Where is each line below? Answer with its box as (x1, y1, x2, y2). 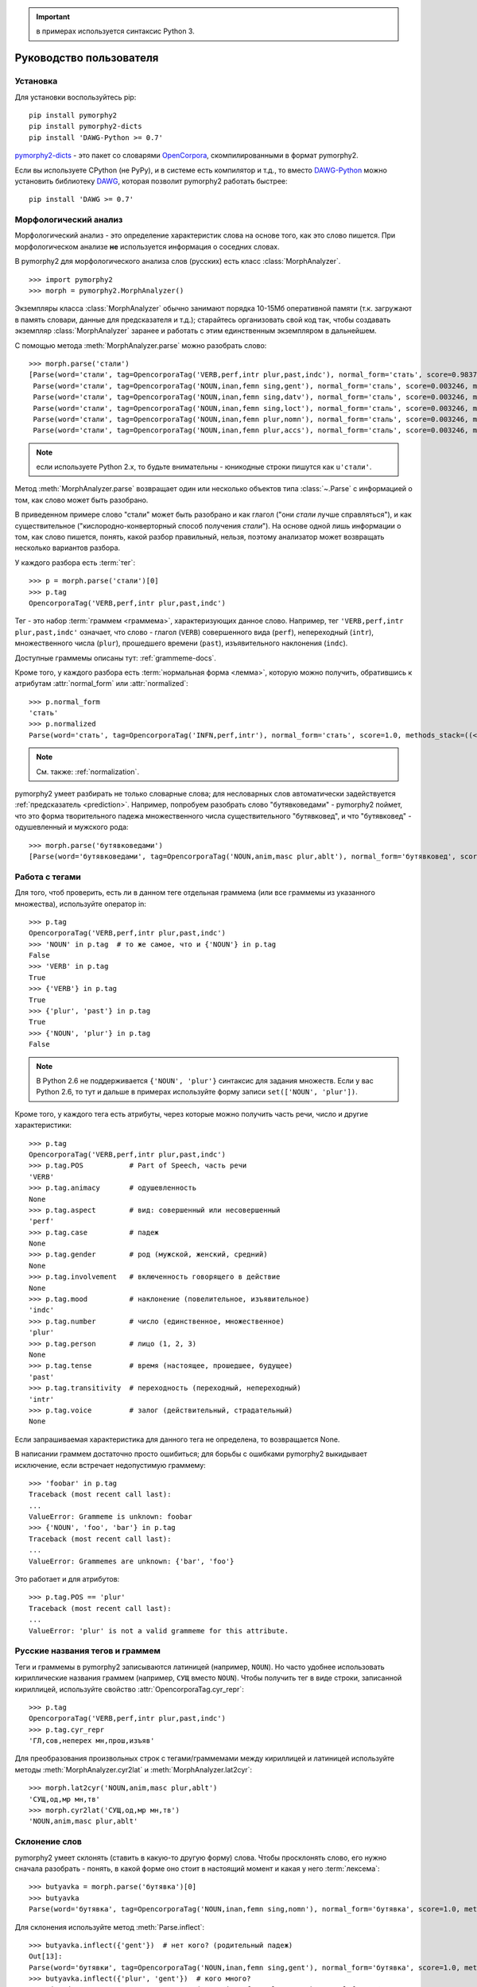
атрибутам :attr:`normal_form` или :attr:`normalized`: (14, 679, 188, 688)
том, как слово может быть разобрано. (14, 495, 149, 505)
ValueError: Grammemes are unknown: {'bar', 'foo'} (29, 1556, 235, 1566)
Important (36, 12, 71, 21)
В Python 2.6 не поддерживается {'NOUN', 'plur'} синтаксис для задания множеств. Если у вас (36, 1076, 374, 1085)
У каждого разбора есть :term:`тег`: (14, 557, 135, 567)
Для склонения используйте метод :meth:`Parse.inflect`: (14, 1922, 205, 1931)
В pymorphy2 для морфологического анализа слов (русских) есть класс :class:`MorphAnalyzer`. (14, 257, 341, 266)
